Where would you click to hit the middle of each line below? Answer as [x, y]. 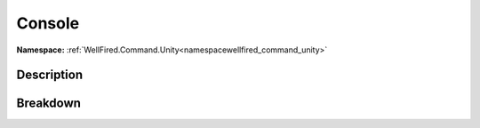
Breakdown [49, 104]
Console [48, 23]
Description [50, 75]
